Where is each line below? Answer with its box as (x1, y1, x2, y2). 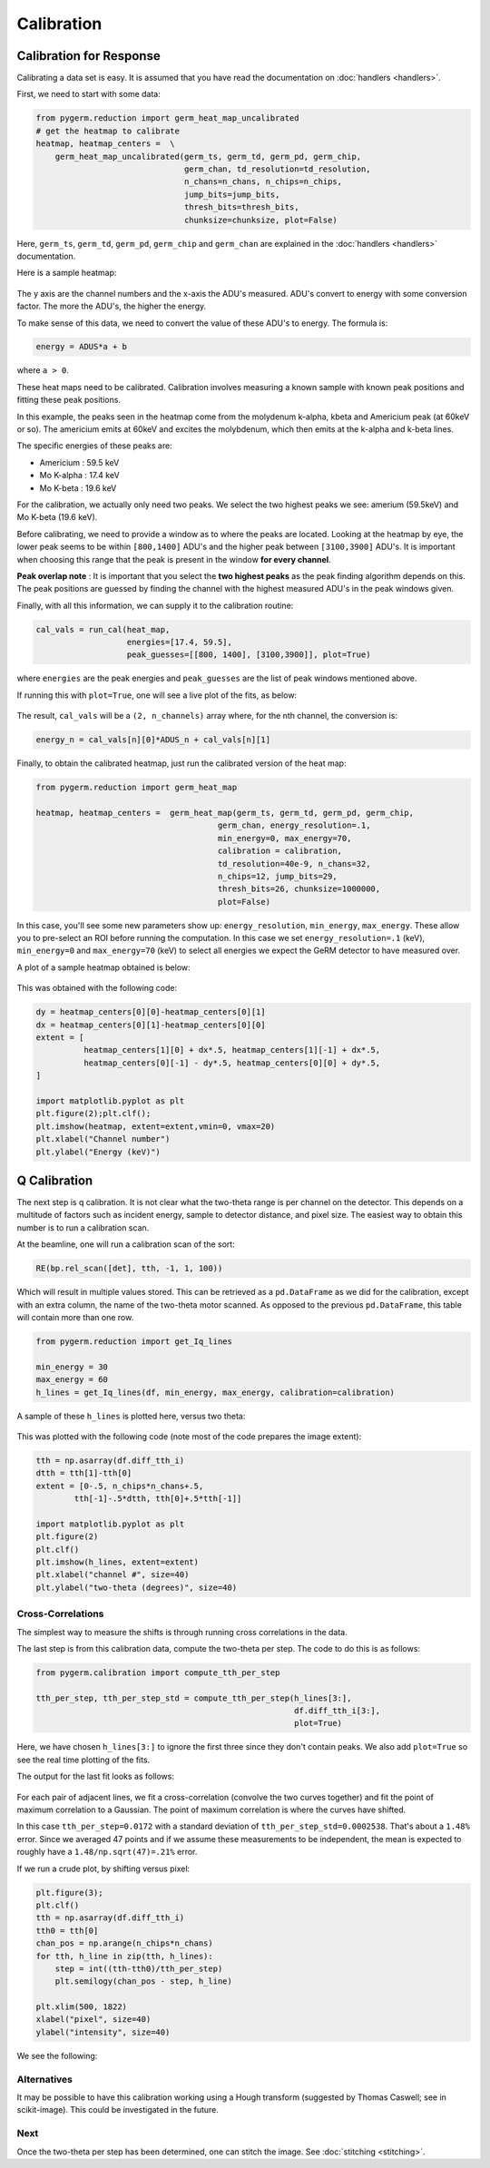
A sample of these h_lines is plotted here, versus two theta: (16, 1410, 246, 1421)
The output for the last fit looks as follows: (16, 1771, 174, 1782)
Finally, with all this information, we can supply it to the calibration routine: (16, 600, 294, 611)
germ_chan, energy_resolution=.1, (217, 820, 371, 830)
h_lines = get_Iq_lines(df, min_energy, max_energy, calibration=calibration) (35, 1387, 395, 1398)
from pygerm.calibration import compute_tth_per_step (35, 1667, 280, 1678)
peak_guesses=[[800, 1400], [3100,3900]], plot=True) (126, 650, 371, 660)
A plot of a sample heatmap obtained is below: (16, 962, 191, 973)
